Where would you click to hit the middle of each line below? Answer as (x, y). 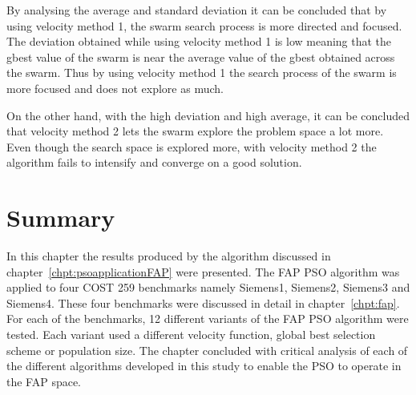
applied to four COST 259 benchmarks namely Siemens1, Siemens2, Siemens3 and (208, 287)
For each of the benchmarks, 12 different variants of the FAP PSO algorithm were (208, 318)
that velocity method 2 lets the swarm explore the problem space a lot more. (195, 131)
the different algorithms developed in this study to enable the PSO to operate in (204, 366)
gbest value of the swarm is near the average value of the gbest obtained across (201, 56)
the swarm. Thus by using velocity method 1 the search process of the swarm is (202, 73)
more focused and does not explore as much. (115, 88)
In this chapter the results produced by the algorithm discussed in (169, 256)
